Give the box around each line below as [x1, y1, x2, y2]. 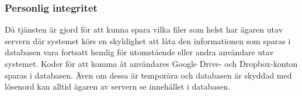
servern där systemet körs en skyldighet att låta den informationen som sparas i [5, 34, 291, 47]
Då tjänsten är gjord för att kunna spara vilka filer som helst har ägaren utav [5, 23, 283, 35]
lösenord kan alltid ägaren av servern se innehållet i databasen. [5, 80, 230, 93]
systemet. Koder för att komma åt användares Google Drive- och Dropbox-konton [5, 58, 298, 69]
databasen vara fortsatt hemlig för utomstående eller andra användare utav [5, 46, 274, 58]
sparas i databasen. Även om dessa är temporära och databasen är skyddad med [5, 69, 292, 81]
